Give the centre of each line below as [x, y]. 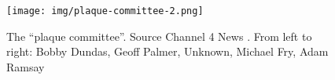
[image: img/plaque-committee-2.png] [105, 11]
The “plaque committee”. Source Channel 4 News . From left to [159, 36]
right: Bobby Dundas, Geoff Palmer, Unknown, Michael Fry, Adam [167, 51]
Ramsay [26, 66]
